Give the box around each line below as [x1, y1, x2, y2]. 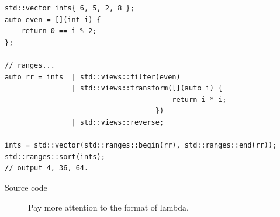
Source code [5, 181, 47, 193]
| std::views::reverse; [71, 118, 164, 127]
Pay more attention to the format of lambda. [28, 201, 189, 213]
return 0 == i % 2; [21, 27, 97, 36]
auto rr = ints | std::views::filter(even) [5, 72, 181, 81]
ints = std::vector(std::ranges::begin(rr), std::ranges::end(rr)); [5, 141, 277, 150]
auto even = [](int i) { [5, 15, 101, 24]
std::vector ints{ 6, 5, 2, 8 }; [5, 4, 134, 12]
